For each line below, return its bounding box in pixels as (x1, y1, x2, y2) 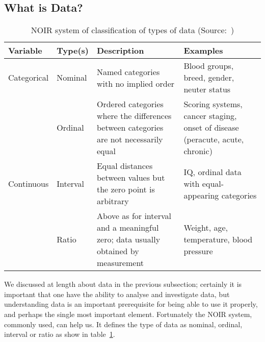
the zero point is (96, 183, 155, 196)
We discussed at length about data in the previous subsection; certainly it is (4, 279, 242, 289)
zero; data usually (96, 233, 161, 246)
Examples (183, 44, 223, 57)
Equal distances (96, 160, 153, 172)
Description (96, 44, 144, 57)
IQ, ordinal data (183, 165, 242, 178)
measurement (96, 257, 144, 269)
